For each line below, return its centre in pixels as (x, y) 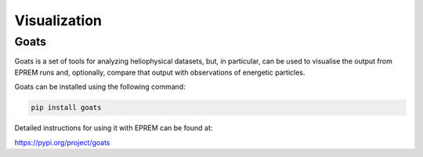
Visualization (58, 20)
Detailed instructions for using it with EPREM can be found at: (114, 128)
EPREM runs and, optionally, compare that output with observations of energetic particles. (160, 72)
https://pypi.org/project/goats (62, 142)
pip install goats (66, 108)
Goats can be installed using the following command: (100, 87)
